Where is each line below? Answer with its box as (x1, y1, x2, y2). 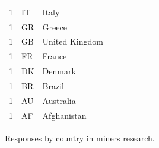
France (42, 50, 67, 62)
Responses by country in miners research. (5, 131, 155, 144)
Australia (42, 94, 76, 106)
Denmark (42, 65, 76, 77)
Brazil (42, 79, 64, 92)
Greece (42, 20, 67, 33)
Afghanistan (42, 109, 87, 121)
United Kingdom (42, 35, 103, 48)
